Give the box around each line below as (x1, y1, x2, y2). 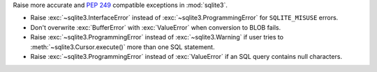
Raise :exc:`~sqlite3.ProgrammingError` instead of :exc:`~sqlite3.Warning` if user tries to (30, 33, 284, 42)
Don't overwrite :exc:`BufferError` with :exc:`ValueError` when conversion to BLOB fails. (30, 23, 281, 31)
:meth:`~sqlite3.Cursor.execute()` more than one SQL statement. (30, 42, 215, 51)
